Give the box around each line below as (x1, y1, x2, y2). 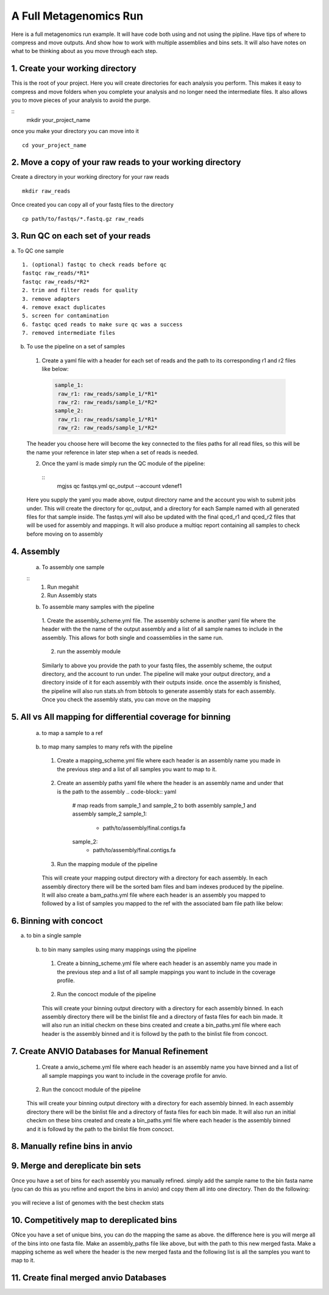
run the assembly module (57, 648, 121, 655)
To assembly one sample (41, 564, 105, 571)
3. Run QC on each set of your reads (11, 231, 151, 241)
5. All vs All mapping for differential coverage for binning (11, 711, 231, 722)
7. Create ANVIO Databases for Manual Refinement (11, 1046, 208, 1056)
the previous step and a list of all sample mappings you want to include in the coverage (57, 968, 276, 975)
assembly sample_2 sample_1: (72, 810, 147, 817)
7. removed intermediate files (22, 329, 116, 337)
